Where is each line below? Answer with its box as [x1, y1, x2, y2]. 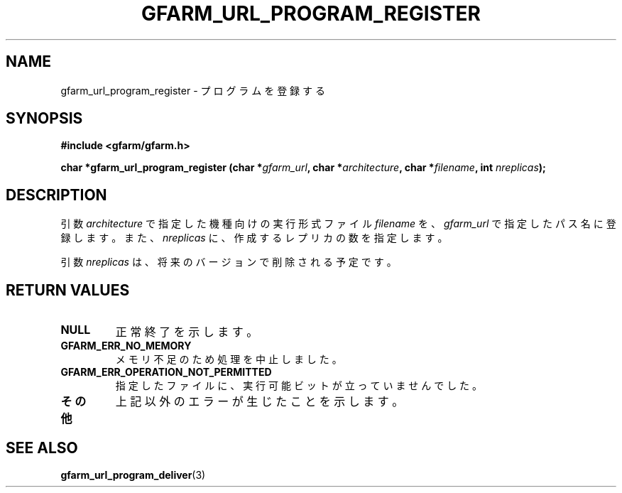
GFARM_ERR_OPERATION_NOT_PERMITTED [60, 366, 272, 379]
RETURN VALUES [6, 281, 130, 299]
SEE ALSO [6, 438, 78, 457]
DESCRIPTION [6, 185, 107, 204]
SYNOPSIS [6, 109, 83, 128]
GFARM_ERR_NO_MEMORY [60, 340, 192, 352]
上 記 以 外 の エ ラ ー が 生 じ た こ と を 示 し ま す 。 [115, 394, 404, 409]
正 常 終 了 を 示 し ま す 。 [115, 325, 258, 340]
